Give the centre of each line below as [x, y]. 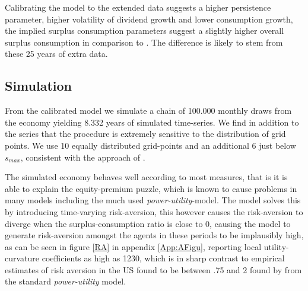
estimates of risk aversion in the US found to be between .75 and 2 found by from [153, 269]
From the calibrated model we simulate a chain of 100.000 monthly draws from [148, 111]
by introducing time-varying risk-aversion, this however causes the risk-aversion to [154, 211]
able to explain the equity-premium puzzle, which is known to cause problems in [151, 188]
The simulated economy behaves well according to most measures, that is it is [146, 177]
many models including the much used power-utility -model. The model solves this [153, 200]
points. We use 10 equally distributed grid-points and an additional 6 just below [150, 145]
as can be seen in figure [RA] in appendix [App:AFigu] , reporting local [133, 246]
